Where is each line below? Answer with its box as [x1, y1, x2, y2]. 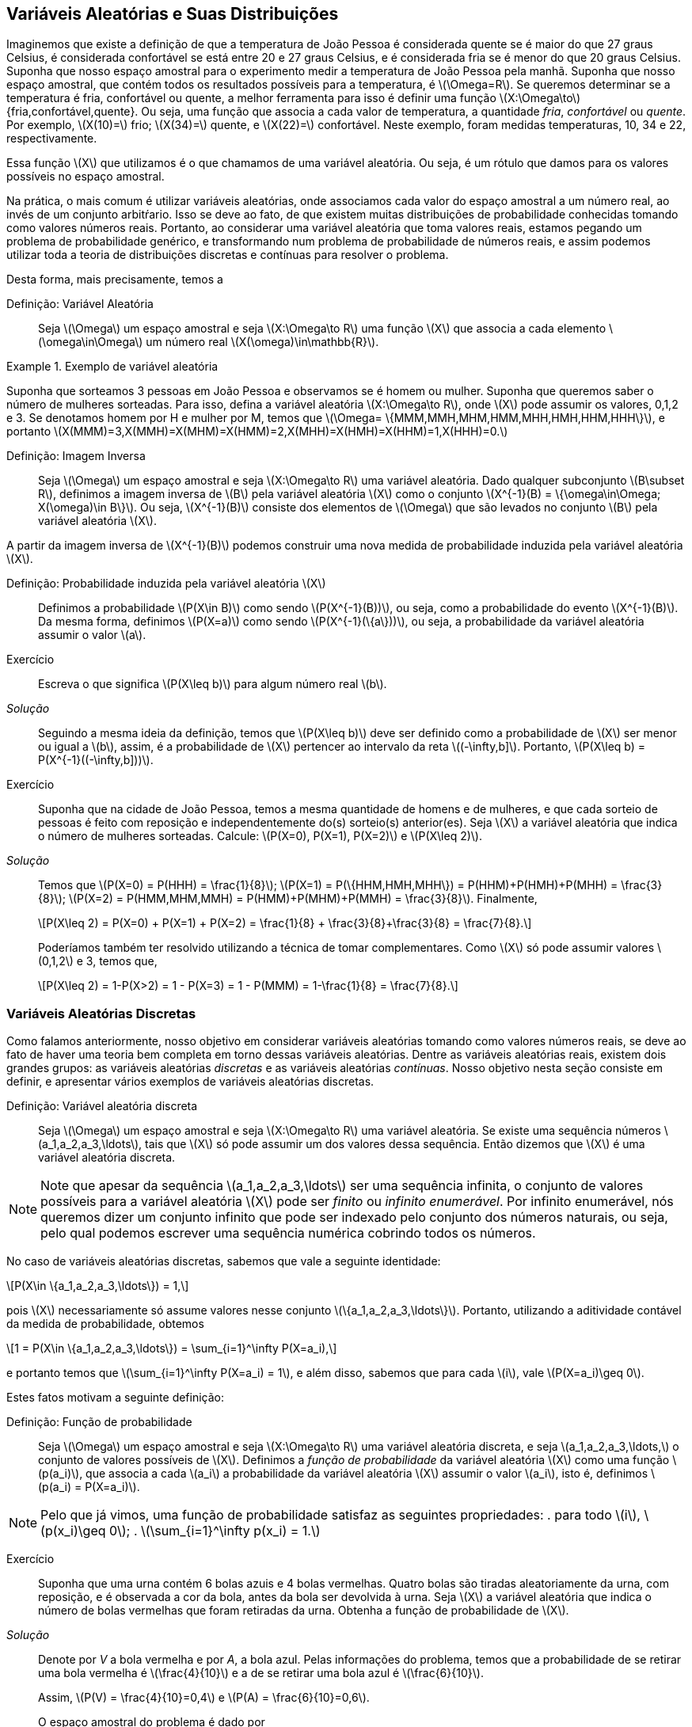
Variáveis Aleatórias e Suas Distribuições [6, 4, 339, 24]
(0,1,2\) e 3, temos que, [38, 954, 158, 968]
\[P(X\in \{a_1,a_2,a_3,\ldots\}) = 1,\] [6, 1279, 189, 1293]
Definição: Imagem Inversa [6, 449, 146, 463]
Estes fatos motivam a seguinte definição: [6, 1390, 225, 1405]
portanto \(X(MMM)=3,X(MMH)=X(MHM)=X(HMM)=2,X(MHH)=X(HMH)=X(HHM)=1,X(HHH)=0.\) [6, 424, 508, 439]
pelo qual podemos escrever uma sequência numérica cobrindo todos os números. [40, 1225, 536, 1242]
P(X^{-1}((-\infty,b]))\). [38, 753, 154, 767]
